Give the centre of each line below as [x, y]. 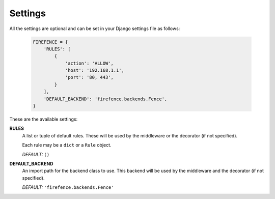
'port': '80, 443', [89, 77]
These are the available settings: [44, 119]
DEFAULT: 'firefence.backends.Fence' [68, 187]
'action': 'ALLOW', [89, 63]
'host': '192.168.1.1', [95, 70]
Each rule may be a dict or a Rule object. [67, 145]
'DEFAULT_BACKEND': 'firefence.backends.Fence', [105, 99]
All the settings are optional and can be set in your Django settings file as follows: [95, 29]
